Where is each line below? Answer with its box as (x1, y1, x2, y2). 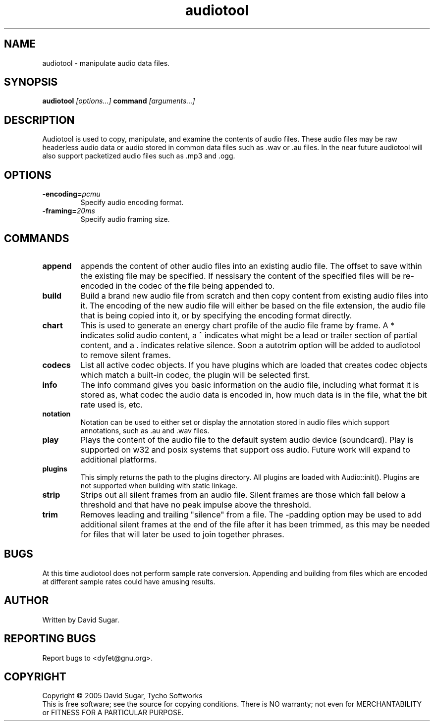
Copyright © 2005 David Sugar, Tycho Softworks (42, 691, 203, 700)
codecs (42, 360, 71, 370)
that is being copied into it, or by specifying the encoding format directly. (80, 310, 352, 320)
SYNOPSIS (4, 76, 58, 89)
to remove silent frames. (80, 350, 171, 360)
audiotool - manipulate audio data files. (42, 58, 170, 67)
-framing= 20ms (42, 207, 95, 215)
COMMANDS (4, 232, 69, 245)
